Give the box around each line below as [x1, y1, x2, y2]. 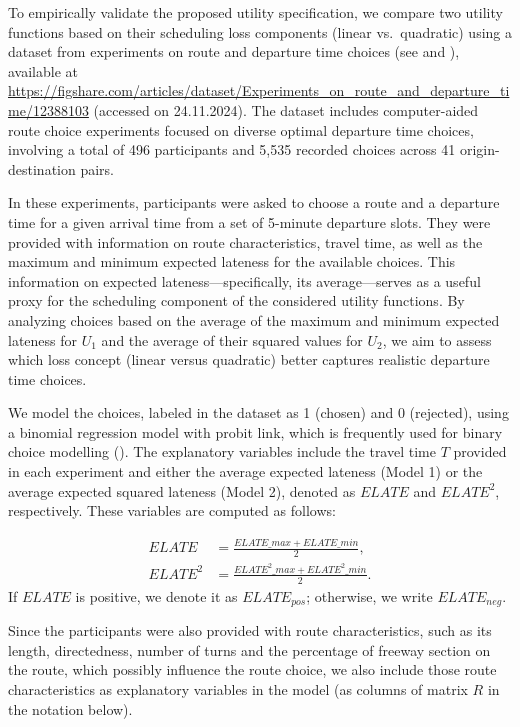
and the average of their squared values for [101, 329, 363, 350]
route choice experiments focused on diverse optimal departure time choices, [8, 119, 474, 140]
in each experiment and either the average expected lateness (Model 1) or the [8, 461, 483, 482]
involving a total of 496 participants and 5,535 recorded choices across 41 [8, 139, 456, 160]
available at [8, 60, 78, 81]
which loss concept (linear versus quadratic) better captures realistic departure [8, 349, 490, 370]
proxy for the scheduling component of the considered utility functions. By [8, 290, 465, 311]
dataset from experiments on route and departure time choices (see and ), [8, 41, 460, 62]
